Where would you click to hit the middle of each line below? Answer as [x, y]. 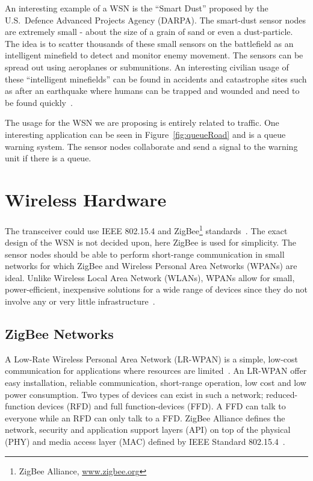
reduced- [282, 394]
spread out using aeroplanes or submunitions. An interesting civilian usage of [147, 67]
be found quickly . [39, 102]
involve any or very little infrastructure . [80, 301]
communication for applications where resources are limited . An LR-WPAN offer [156, 371]
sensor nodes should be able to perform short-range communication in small [145, 254]
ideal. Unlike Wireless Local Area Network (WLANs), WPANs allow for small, [150, 277]
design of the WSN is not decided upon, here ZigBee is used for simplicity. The [151, 242]
